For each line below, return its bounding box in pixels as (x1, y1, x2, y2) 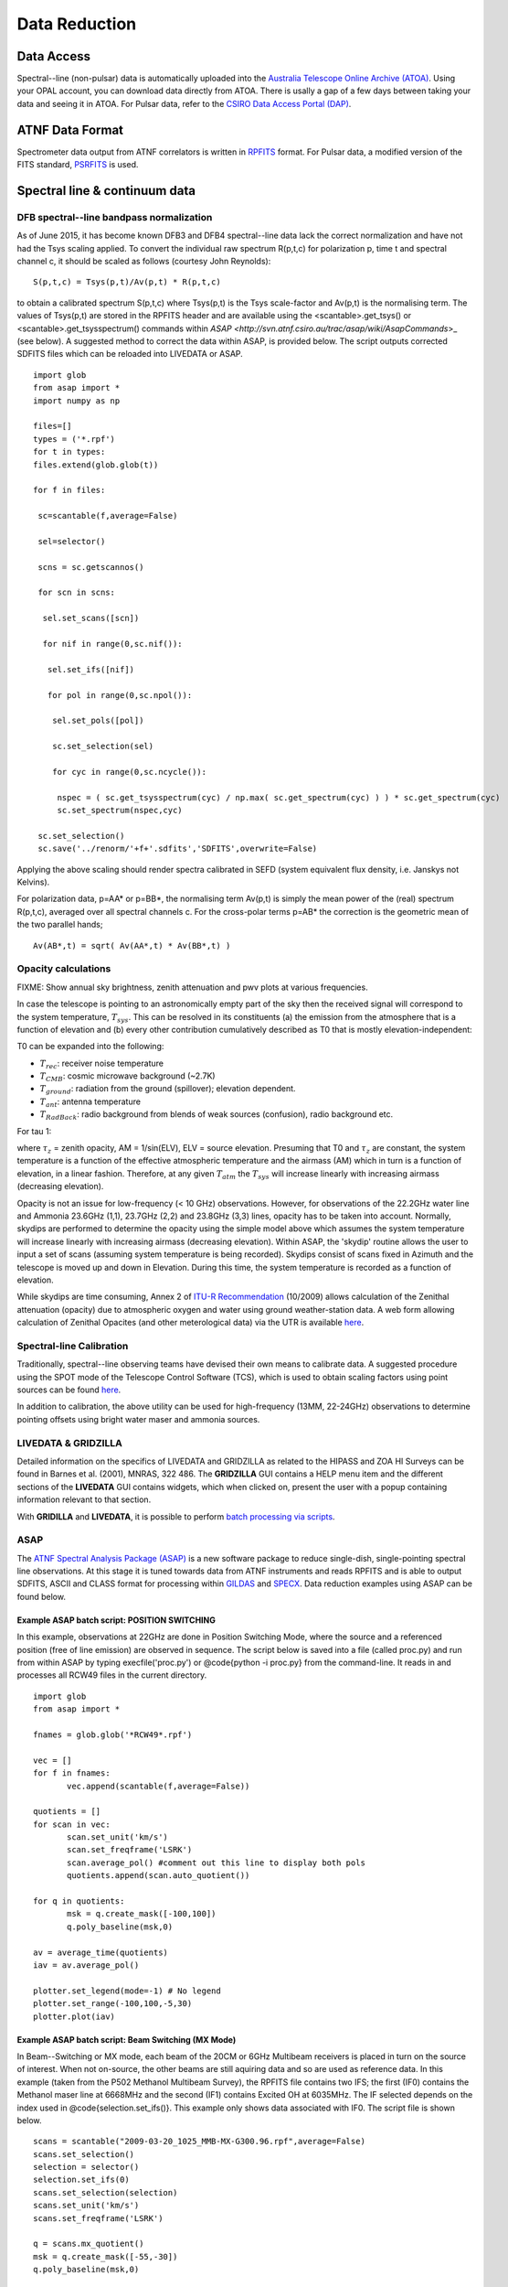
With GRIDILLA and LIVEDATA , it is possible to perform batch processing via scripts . (16, 1510, 335, 1522)
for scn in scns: (37, 587, 116, 598)
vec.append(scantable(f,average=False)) (67, 1780, 250, 1791)
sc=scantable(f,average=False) (37, 510, 178, 521)
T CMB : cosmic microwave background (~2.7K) (39, 1070, 216, 1083)
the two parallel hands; (16, 919, 103, 930)
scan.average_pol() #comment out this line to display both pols (67, 1857, 365, 1868)
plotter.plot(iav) (33, 2011, 116, 2022)
